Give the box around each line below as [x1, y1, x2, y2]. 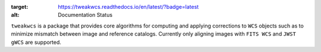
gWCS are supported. [11, 39, 62, 46]
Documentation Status [58, 12, 113, 19]
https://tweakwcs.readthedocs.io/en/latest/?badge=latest [58, 4, 199, 10]
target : [11, 4, 29, 10]
